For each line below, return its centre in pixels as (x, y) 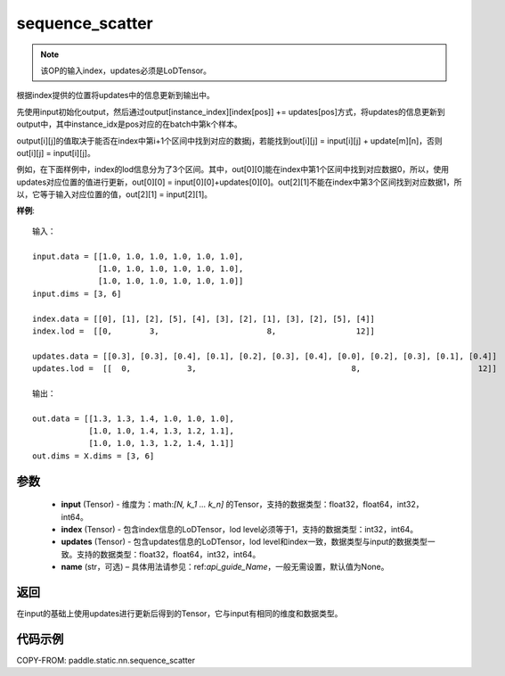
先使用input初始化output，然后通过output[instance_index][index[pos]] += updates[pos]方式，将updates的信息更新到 (231, 111)
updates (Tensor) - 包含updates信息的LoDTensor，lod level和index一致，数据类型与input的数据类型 (244, 542)
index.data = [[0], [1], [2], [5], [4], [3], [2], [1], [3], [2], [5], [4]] (204, 318)
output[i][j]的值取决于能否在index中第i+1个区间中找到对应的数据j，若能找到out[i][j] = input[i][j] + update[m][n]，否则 (229, 140)
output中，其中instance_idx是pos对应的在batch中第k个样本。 (129, 124)
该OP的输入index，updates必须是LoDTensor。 (126, 70)
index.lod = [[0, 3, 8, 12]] (204, 331)
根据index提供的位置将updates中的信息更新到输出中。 (116, 95)
